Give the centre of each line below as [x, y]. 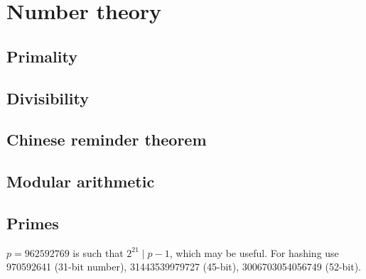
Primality [42, 56]
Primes [33, 223]
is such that [98, 252]
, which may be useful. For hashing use [254, 252]
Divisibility [48, 98]
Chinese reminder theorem [107, 139]
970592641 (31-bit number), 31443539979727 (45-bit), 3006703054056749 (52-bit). [184, 267]
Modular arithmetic [81, 181]
